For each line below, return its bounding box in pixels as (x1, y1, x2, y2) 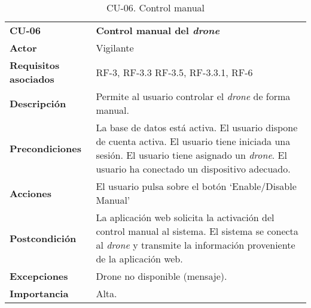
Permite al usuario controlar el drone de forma (96, 89, 291, 103)
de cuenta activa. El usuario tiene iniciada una (96, 134, 291, 148)
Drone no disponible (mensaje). (96, 269, 227, 283)
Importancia (10, 286, 69, 300)
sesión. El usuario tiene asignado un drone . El (96, 148, 287, 162)
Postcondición (10, 231, 77, 245)
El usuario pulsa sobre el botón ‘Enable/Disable (96, 179, 297, 193)
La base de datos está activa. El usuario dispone (96, 120, 298, 134)
